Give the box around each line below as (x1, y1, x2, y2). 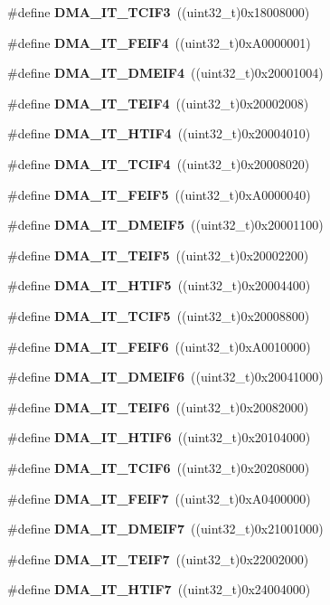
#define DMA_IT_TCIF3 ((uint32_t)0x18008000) (7, 3, 310, 21)
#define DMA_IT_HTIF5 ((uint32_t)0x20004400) (7, 276, 311, 295)
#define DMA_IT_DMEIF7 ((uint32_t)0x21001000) (7, 519, 324, 538)
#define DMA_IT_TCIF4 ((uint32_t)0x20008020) (7, 154, 310, 173)
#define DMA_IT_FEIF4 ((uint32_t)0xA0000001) (7, 33, 311, 52)
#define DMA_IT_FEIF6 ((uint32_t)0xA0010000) (7, 336, 311, 355)
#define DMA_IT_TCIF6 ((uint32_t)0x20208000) (7, 458, 310, 477)
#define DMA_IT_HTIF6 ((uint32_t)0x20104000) (7, 428, 311, 447)
